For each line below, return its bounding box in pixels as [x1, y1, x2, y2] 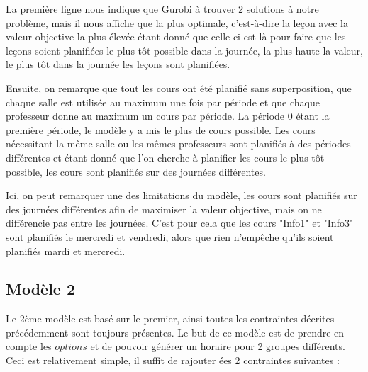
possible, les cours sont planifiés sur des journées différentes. [6, 164, 266, 179]
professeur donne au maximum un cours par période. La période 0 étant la [6, 108, 330, 123]
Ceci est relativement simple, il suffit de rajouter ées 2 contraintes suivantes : [6, 353, 340, 368]
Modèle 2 [6, 278, 76, 300]
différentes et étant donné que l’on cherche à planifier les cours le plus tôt [6, 150, 325, 164]
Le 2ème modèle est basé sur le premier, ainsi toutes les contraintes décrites [6, 311, 335, 326]
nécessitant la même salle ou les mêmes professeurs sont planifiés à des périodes [6, 136, 351, 151]
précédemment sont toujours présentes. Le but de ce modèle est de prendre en [6, 325, 345, 339]
